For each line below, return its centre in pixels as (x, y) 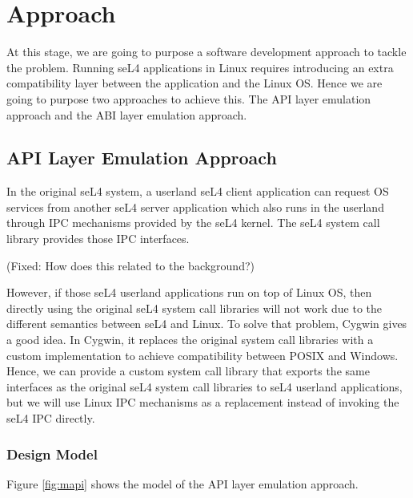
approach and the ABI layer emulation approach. (127, 114)
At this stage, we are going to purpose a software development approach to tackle (206, 52)
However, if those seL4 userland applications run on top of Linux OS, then (189, 292)
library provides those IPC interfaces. (98, 239)
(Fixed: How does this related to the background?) (130, 265)
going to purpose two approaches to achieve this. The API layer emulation (189, 98)
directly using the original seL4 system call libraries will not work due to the (194, 308)
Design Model (52, 453)
